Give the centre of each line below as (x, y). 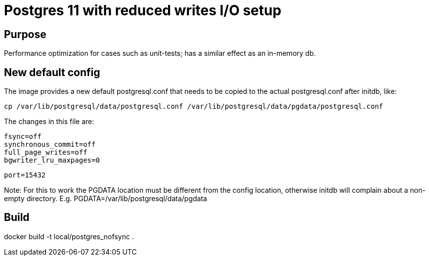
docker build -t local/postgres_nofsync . (69, 236)
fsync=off (23, 137)
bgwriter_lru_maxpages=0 (52, 160)
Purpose (25, 34)
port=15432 (25, 175)
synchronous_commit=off (50, 145)
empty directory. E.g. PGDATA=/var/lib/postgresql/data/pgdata (106, 199)
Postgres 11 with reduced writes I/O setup (143, 10)
